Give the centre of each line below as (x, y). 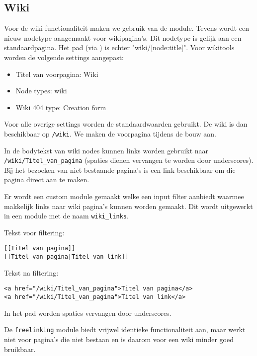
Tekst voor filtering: (34, 232)
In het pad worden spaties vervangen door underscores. (88, 313)
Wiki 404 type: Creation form (61, 107)
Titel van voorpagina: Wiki (57, 74)
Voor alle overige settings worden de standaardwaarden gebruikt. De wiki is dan (126, 124)
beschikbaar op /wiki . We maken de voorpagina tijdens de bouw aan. (110, 133)
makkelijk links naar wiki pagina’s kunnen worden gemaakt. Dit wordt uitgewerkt (128, 206)
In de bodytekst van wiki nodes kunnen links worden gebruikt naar (106, 150)
